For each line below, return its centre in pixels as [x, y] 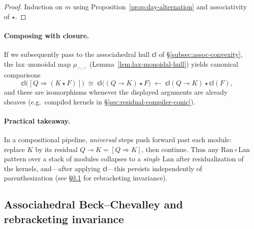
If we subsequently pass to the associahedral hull [77, 54]
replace [14, 149]
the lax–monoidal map [37, 64]
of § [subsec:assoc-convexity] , [201, 54]
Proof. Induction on [33, 6]
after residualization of [210, 159]
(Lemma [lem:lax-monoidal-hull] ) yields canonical [164, 64]
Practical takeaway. [37, 120]
